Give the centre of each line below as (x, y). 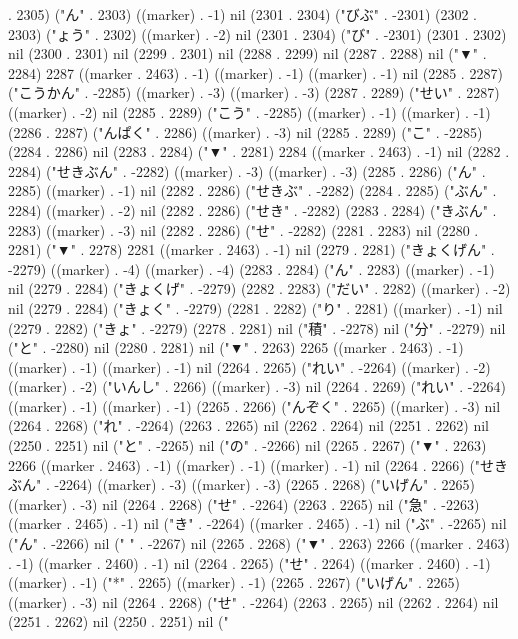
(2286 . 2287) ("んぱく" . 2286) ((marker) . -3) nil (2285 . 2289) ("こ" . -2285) (245, 131)
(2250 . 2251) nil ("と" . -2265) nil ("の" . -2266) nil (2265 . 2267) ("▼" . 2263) (247, 445)
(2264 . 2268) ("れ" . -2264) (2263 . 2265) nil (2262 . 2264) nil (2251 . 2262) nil (249, 425)
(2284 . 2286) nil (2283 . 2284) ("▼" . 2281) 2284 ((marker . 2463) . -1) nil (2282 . (259, 151)
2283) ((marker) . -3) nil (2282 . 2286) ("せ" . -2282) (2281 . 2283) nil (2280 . (243, 229)
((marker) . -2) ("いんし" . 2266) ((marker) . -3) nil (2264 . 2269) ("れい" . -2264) (257, 386)
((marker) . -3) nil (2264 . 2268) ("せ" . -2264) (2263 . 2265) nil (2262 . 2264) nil (253, 601)
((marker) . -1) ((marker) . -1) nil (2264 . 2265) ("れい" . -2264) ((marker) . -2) (249, 366)
